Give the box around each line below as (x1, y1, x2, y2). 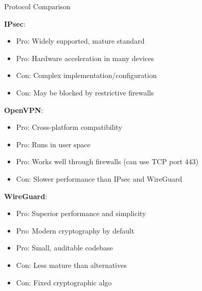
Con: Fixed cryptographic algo (16, 277, 112, 287)
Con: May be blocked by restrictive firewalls (16, 87, 154, 98)
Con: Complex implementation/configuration (16, 70, 157, 81)
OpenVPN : (4, 104, 43, 115)
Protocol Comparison (4, 1, 71, 11)
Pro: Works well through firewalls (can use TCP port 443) (16, 156, 199, 167)
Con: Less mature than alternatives (16, 259, 127, 270)
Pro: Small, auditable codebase (16, 242, 113, 253)
